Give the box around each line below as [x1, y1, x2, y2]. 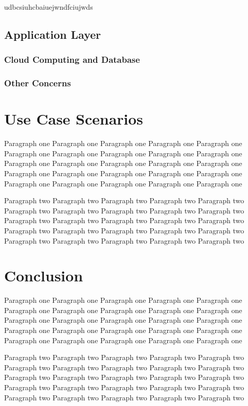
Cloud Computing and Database [4, 53, 140, 66]
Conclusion [4, 265, 83, 286]
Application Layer [4, 26, 101, 42]
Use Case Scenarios [4, 108, 143, 129]
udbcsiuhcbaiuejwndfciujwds [4, 2, 93, 12]
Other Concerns [4, 77, 71, 89]
